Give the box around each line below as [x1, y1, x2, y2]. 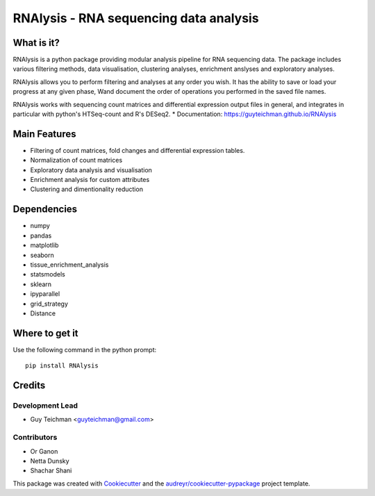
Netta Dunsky [30, 456, 69, 465]
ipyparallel [30, 290, 60, 298]
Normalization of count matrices [30, 156, 123, 165]
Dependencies [12, 204, 78, 215]
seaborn [30, 251, 55, 259]
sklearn [30, 280, 52, 288]
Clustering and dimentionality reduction [30, 185, 144, 194]
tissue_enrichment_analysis [30, 261, 109, 269]
